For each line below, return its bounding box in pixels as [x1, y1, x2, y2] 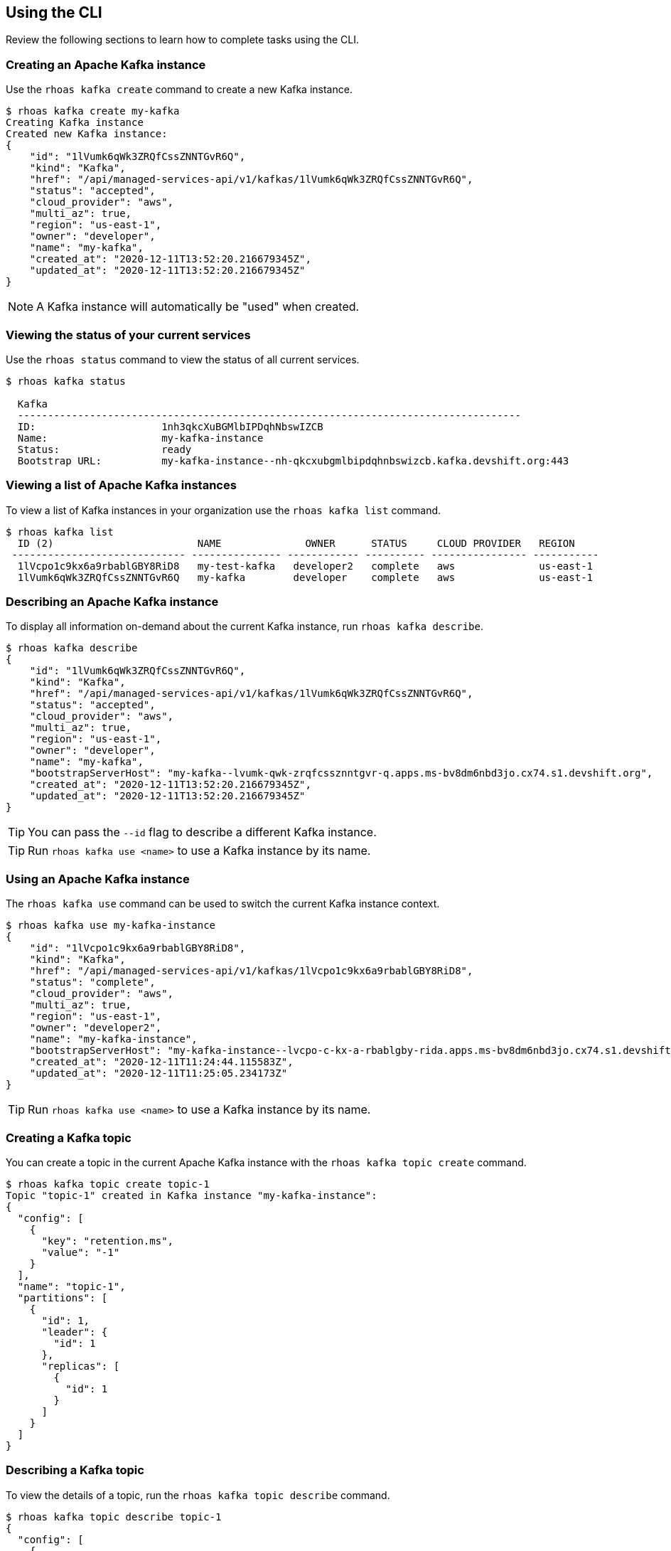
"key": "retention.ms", [41, 1235, 174, 1247]
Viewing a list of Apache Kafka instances [6, 478, 237, 493]
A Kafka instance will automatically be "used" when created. [36, 299, 360, 314]
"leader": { [41, 1326, 108, 1338]
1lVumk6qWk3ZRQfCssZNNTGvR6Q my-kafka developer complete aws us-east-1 [17, 571, 594, 583]
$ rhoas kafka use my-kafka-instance [6, 920, 216, 932]
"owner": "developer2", [29, 1022, 162, 1034]
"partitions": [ [17, 1291, 108, 1304]
